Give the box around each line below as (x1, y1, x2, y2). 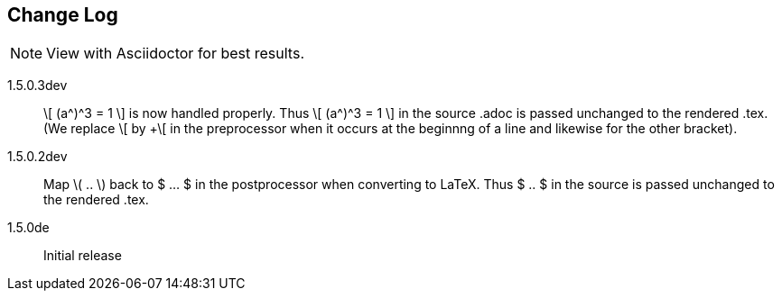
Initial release (43, 248, 122, 264)
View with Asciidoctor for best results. (46, 44, 304, 63)
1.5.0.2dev (7, 149, 68, 165)
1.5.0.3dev (7, 77, 68, 94)
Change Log (7, 4, 118, 26)
